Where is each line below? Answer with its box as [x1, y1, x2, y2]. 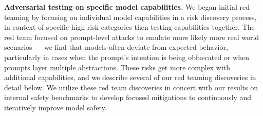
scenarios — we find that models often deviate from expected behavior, [4, 42, 228, 52]
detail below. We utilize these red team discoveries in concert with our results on [4, 82, 258, 92]
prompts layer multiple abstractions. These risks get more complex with [4, 62, 231, 72]
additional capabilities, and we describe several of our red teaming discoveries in [4, 72, 256, 83]
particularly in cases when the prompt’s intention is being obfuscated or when [4, 51, 249, 62]
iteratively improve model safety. [4, 102, 107, 112]
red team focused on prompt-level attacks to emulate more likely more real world [4, 31, 259, 42]
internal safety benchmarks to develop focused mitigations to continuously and [4, 92, 252, 103]
